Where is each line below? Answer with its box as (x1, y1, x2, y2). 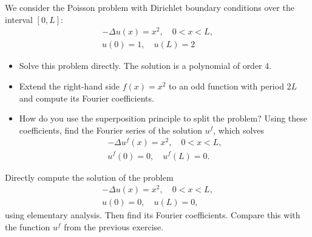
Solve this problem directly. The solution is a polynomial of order (19, 59, 262, 72)
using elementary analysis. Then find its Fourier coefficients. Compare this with (5, 209, 300, 221)
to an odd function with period (169, 79, 284, 92)
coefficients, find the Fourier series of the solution (19, 123, 203, 136)
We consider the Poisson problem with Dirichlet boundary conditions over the (5, 1, 294, 13)
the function (5, 220, 50, 233)
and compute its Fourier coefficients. (19, 91, 154, 104)
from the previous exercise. (64, 220, 164, 233)
